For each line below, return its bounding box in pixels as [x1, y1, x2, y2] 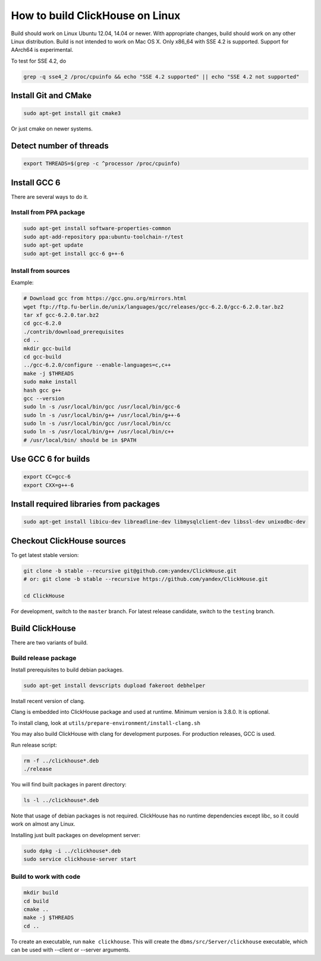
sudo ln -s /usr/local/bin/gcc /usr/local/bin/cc [23, 420, 171, 427]
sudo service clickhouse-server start [23, 856, 137, 863]
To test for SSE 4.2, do [11, 57, 67, 64]
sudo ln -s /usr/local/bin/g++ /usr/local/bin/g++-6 [23, 412, 181, 418]
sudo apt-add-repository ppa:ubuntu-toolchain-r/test [23, 233, 184, 240]
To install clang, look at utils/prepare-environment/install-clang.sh [11, 719, 200, 726]
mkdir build [23, 890, 59, 896]
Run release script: [11, 741, 58, 748]
